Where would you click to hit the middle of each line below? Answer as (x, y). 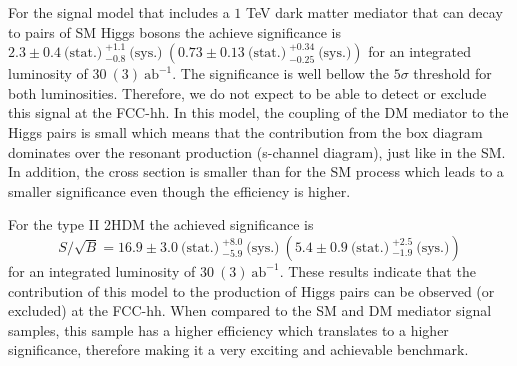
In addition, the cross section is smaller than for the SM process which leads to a (256, 171)
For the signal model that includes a (119, 12)
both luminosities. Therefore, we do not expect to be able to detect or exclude (247, 92)
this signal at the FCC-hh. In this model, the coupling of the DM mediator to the (258, 112)
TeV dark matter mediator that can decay (374, 12)
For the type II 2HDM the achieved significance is (161, 224)
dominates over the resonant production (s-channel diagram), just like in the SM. (257, 151)
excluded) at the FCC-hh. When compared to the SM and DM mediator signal (250, 310)
